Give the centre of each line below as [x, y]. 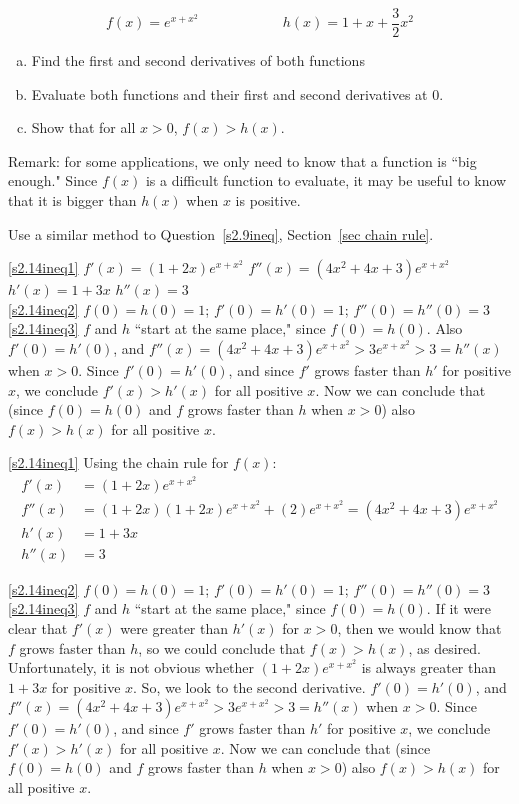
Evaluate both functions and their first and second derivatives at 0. [237, 93]
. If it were [459, 608]
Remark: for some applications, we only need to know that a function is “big [242, 160]
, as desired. [444, 647]
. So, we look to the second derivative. [249, 686]
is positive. [268, 200]
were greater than [174, 627]
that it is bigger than [72, 200]
